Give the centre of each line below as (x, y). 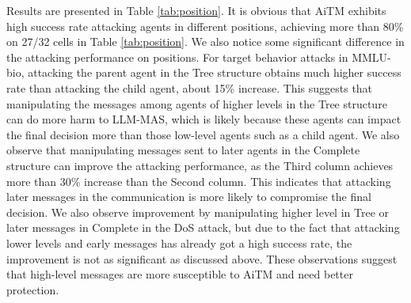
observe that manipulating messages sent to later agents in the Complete (183, 150)
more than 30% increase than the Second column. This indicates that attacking (199, 181)
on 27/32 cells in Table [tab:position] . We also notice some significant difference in (205, 42)
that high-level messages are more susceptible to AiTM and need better (180, 274)
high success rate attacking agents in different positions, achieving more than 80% (205, 26)
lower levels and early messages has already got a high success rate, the (179, 242)
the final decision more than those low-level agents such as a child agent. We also (203, 134)
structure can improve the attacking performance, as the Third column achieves (200, 165)
